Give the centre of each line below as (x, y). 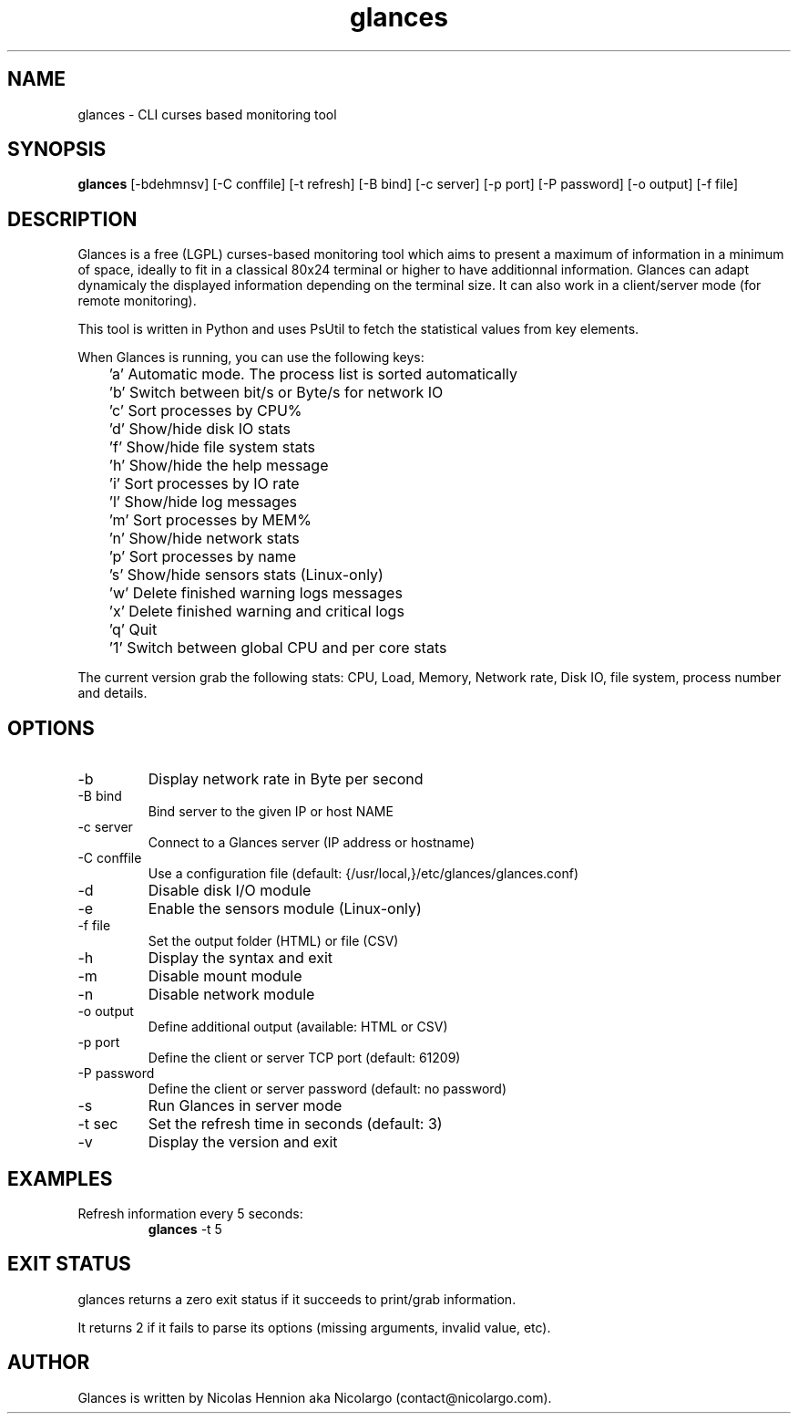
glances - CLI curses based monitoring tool (207, 114)
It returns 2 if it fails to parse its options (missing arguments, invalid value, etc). (314, 1327)
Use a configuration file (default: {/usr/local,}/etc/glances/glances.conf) (363, 874)
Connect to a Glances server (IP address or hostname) (312, 843)
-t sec (98, 1124)
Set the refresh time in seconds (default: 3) (295, 1124)
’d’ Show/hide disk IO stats (199, 429)
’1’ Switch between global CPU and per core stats (278, 648)
